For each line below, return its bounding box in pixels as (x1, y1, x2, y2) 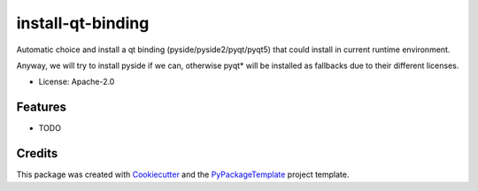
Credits (16, 146, 58, 161)
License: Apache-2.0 (38, 76, 115, 88)
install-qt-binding (16, 13, 150, 33)
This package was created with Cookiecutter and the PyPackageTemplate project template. (16, 169, 350, 180)
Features (16, 100, 66, 115)
